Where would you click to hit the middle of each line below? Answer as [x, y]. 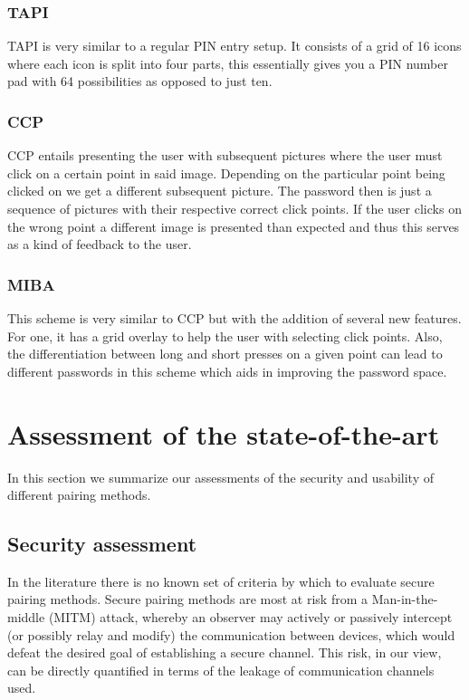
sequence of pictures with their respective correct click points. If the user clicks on [234, 208]
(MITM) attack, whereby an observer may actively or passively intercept [250, 617]
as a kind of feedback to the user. [100, 244]
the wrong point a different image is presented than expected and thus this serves [234, 226]
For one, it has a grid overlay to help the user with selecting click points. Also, [225, 336]
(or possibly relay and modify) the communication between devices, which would [231, 634]
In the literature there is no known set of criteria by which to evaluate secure [221, 581]
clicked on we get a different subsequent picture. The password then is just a [220, 191]
